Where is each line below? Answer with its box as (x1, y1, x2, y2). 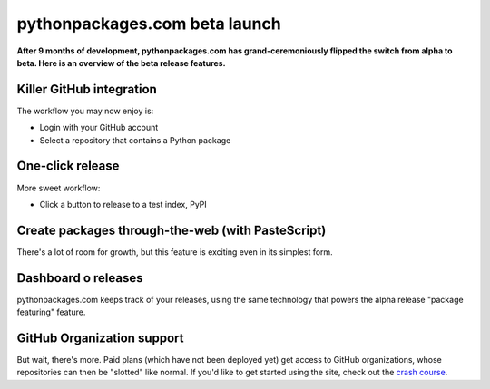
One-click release (16, 159, 120, 174)
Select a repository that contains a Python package (39, 134, 231, 145)
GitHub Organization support (16, 330, 184, 345)
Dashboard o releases (16, 270, 143, 286)
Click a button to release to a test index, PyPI (39, 199, 208, 209)
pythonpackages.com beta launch (16, 14, 281, 34)
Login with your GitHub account (39, 122, 159, 133)
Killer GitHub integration (16, 82, 158, 97)
